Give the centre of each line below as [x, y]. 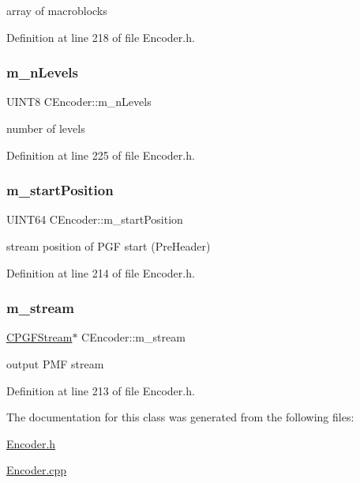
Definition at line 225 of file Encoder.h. [101, 155]
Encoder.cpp [37, 470]
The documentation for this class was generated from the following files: [180, 417]
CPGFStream [39, 337]
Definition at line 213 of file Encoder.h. [101, 390]
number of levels [46, 128]
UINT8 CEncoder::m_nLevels [79, 102]
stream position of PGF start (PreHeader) [109, 246]
